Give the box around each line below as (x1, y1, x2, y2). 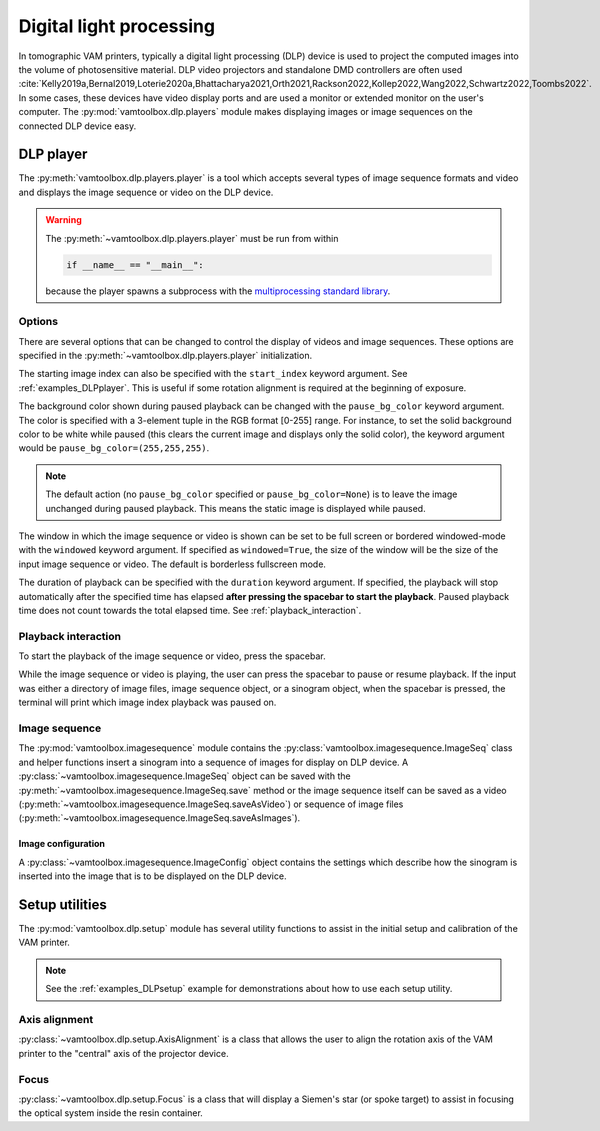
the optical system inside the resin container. (18, 1107, 204, 1119)
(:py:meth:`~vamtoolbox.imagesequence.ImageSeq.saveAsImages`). (18, 812, 301, 824)
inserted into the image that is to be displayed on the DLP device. (18, 870, 287, 882)
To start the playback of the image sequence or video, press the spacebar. (18, 650, 327, 662)
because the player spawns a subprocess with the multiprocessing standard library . (45, 285, 391, 297)
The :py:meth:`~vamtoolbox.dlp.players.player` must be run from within (45, 232, 339, 244)
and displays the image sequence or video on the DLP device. (18, 186, 274, 198)
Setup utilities (18, 896, 107, 913)
